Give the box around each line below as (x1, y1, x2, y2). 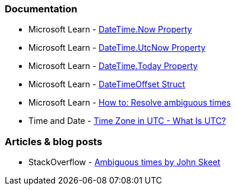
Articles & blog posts (5, 135, 102, 148)
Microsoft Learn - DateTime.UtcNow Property (28, 42, 206, 53)
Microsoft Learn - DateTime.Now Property (28, 24, 192, 35)
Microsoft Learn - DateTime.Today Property (28, 61, 198, 71)
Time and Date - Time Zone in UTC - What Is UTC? (28, 116, 226, 126)
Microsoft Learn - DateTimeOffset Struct (28, 79, 185, 90)
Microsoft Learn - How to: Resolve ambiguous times (28, 97, 231, 108)
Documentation (5, 3, 77, 15)
